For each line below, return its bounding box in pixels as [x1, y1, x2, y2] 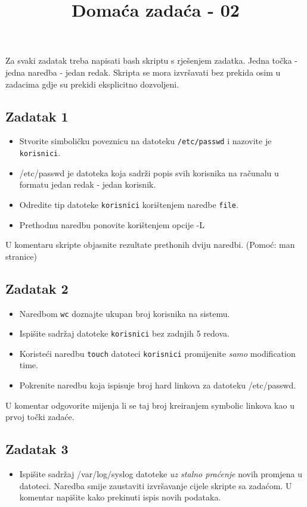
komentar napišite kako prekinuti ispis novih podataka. [19, 491, 221, 503]
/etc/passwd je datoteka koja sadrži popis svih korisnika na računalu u [19, 166, 279, 179]
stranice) [5, 250, 38, 262]
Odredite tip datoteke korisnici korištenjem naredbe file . [19, 198, 238, 210]
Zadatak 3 [5, 440, 69, 458]
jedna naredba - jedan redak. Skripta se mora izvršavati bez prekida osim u [5, 66, 281, 78]
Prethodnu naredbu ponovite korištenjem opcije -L [19, 218, 204, 231]
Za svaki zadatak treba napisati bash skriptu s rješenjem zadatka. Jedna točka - [5, 54, 297, 67]
